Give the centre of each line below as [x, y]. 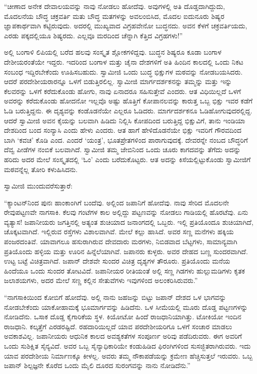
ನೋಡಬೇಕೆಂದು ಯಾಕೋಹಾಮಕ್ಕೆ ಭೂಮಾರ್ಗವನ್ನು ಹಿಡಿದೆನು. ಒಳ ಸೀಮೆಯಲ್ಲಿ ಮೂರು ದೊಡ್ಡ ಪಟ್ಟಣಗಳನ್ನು [126, 307]
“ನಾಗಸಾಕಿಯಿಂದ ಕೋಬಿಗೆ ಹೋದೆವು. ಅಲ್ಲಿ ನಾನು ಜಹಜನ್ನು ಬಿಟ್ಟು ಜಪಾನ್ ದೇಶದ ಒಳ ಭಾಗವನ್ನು [115, 297]
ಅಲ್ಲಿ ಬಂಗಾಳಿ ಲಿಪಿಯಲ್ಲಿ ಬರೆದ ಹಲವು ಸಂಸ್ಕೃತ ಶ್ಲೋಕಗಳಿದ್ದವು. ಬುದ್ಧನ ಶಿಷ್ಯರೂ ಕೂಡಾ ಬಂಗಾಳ [113, 52]
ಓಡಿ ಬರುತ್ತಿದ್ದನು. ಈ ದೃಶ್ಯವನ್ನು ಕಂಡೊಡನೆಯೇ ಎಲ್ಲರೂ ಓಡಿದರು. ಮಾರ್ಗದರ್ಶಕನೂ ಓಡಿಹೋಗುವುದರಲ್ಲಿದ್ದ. [128, 110]
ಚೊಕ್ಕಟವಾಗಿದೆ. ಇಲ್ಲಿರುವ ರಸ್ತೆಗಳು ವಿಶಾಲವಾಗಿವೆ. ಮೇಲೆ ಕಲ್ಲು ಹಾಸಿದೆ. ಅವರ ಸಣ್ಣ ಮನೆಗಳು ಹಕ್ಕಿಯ [119, 232]
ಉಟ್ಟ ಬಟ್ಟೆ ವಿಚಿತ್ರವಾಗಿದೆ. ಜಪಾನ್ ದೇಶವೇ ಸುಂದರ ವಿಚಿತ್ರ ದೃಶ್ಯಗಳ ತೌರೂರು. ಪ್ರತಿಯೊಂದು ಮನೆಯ [117, 261]
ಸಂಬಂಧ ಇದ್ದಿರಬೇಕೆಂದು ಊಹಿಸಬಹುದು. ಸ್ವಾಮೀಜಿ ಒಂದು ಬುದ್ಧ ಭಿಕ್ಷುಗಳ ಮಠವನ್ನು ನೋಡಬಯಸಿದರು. [123, 71]
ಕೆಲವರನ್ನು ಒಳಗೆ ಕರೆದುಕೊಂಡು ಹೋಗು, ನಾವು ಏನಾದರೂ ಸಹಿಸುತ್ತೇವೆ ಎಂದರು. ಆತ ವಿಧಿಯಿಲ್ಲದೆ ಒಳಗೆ [123, 91]
